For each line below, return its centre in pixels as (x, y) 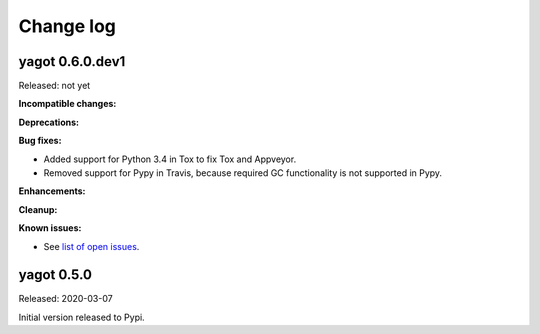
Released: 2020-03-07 (66, 299)
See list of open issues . (91, 246)
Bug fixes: (40, 141)
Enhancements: (52, 191)
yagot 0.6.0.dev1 (72, 61)
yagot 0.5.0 (55, 275)
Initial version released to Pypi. (81, 317)
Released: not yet (54, 86)
